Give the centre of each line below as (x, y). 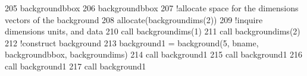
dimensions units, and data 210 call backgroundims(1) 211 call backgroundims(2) (153, 31)
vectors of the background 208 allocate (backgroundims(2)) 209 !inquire (134, 19)
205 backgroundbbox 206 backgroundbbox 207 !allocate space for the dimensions (152, 8)
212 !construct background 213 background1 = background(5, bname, (132, 42)
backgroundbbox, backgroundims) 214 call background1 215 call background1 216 (154, 54)
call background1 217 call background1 (76, 66)
